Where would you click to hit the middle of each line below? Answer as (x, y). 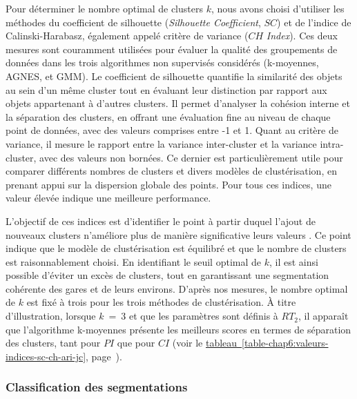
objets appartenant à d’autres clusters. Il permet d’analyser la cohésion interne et (178, 103)
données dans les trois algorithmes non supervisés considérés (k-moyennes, (162, 62)
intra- (332, 143)
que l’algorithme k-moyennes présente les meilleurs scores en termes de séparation (178, 329)
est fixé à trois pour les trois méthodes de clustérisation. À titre (161, 302)
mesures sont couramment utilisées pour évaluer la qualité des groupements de (172, 49)
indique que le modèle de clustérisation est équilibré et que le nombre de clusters (176, 248)
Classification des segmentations (97, 387)
